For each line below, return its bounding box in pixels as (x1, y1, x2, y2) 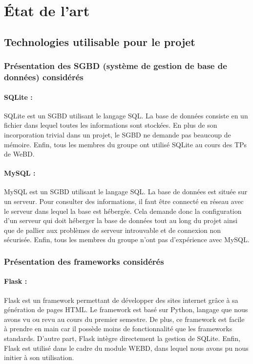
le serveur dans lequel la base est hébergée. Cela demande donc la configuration (4, 205, 242, 216)
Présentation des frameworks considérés (4, 255, 164, 267)
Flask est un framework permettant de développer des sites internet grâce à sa (4, 295, 238, 305)
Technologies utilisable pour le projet (4, 34, 195, 49)
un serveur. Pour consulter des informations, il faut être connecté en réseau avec (4, 196, 244, 206)
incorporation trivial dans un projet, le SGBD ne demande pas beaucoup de (4, 129, 231, 139)
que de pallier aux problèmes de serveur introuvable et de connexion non (4, 225, 221, 235)
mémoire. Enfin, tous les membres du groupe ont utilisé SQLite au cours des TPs (4, 139, 247, 149)
